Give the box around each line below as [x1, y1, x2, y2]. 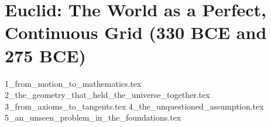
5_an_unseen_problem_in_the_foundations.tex [5, 111, 181, 124]
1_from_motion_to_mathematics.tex [5, 77, 142, 89]
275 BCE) [5, 43, 86, 67]
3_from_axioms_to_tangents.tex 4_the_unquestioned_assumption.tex [5, 100, 264, 112]
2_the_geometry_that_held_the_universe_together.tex [5, 89, 210, 101]
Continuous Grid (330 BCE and [5, 20, 267, 44]
